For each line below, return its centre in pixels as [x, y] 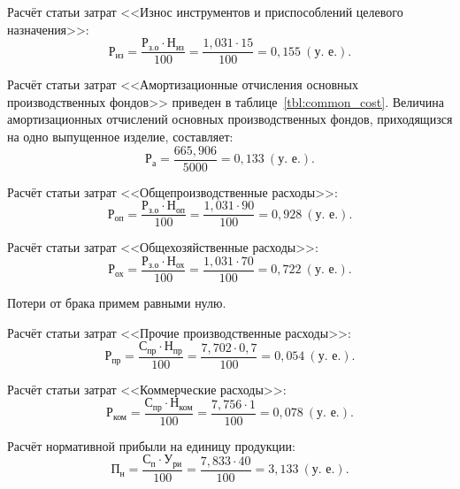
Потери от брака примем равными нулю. [117, 302]
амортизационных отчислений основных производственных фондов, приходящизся [230, 119]
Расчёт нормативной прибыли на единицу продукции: [151, 445]
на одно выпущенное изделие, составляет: [120, 137]
